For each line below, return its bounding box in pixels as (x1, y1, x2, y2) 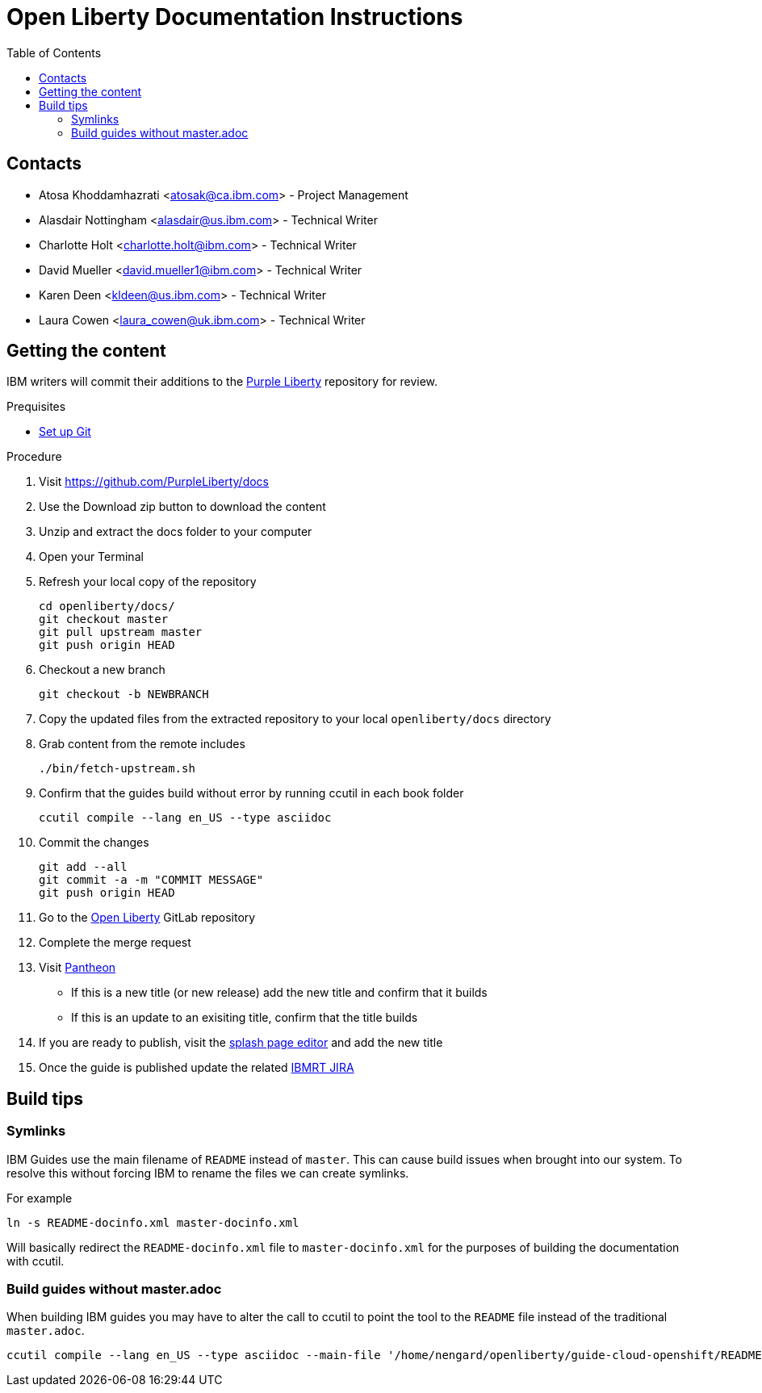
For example (6, 1190, 73, 1205)
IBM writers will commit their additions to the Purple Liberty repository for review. (6, 374, 438, 389)
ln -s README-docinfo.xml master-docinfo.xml (6, 1215, 299, 1229)
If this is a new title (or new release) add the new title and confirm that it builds (71, 985, 488, 1000)
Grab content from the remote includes (39, 737, 245, 751)
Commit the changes (39, 835, 149, 850)
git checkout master (39, 613, 169, 626)
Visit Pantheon (39, 960, 116, 975)
